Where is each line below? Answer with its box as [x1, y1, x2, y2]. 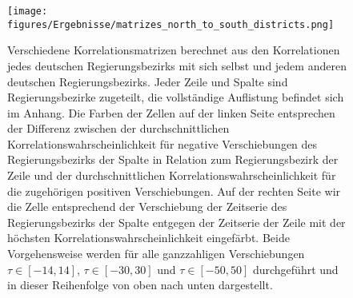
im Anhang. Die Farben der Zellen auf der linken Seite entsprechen [7, 104, 335, 121]
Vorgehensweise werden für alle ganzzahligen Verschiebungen [7, 245, 305, 262]
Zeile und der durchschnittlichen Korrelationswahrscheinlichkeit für [7, 167, 336, 184]
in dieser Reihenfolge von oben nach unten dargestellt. [7, 276, 273, 293]
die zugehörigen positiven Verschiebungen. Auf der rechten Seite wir [7, 182, 341, 199]
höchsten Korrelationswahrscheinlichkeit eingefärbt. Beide [7, 229, 290, 246]
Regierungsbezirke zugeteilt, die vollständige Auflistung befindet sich [7, 89, 344, 105]
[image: [7, 6, 48, 17]
